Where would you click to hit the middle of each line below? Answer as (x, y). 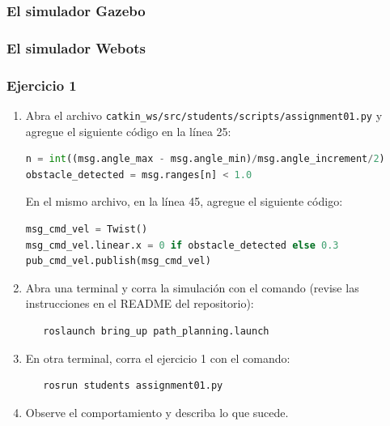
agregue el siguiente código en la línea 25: (128, 131)
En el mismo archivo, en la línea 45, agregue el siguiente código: (184, 201)
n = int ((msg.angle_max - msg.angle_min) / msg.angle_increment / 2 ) (205, 159)
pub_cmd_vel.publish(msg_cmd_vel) (118, 261)
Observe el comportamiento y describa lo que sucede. (157, 412)
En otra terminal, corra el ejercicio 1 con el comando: (158, 358)
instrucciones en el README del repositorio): (140, 303)
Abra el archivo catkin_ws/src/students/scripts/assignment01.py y (204, 115)
